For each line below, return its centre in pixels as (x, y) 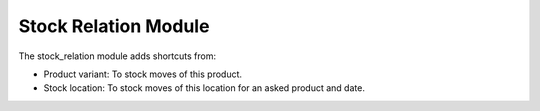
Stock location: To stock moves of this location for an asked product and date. (204, 88)
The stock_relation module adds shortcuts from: (117, 56)
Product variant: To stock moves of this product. (143, 74)
